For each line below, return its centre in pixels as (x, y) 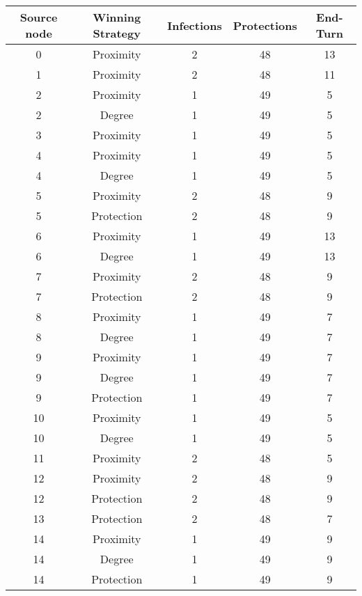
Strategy (117, 33)
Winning (117, 17)
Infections (195, 25)
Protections (265, 25)
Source (39, 17)
